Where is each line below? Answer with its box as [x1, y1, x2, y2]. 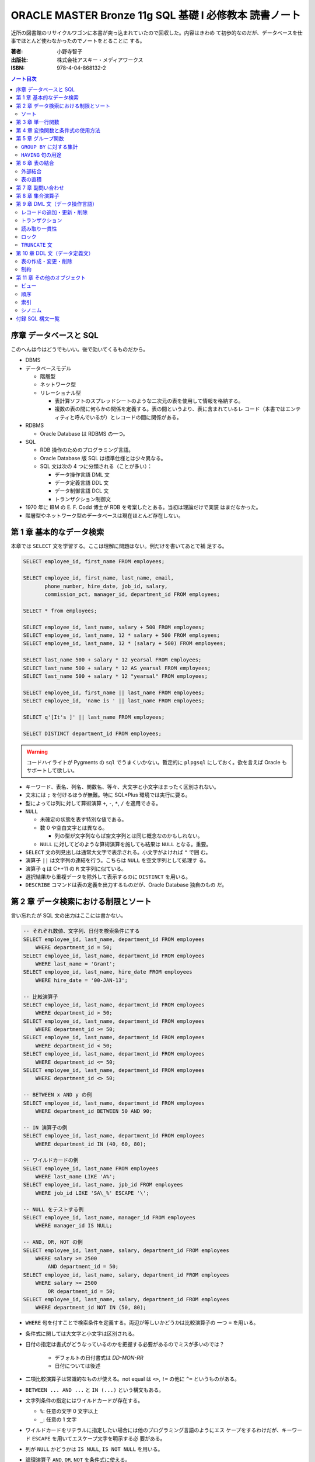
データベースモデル [25, 364, 72, 371]
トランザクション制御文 [54, 495, 111, 502]
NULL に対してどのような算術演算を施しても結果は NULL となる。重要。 [40, 840, 212, 847]
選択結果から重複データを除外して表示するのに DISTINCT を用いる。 [25, 873, 191, 880]
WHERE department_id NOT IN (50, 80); [35, 1304, 146, 1311]
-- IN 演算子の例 [23, 1124, 68, 1131]
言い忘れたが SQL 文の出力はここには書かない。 [10, 912, 127, 919]
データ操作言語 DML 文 [54, 471, 110, 478]
